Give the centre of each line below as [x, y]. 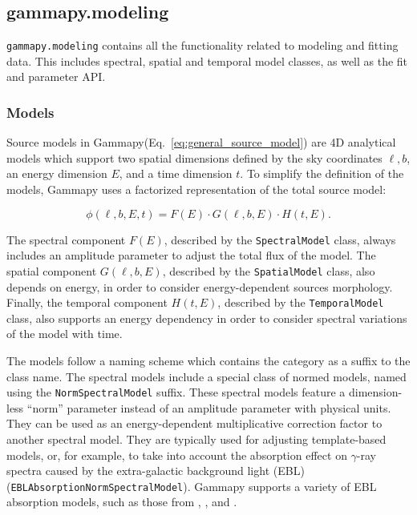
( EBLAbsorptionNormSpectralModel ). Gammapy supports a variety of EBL [192, 486]
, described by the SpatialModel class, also [269, 270]
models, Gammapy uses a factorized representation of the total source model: [196, 189]
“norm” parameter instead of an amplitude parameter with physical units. [209, 407]
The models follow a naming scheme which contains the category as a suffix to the [208, 360]
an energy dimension [57, 173]
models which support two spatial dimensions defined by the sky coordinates [194, 157]
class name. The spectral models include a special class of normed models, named [206, 376]
